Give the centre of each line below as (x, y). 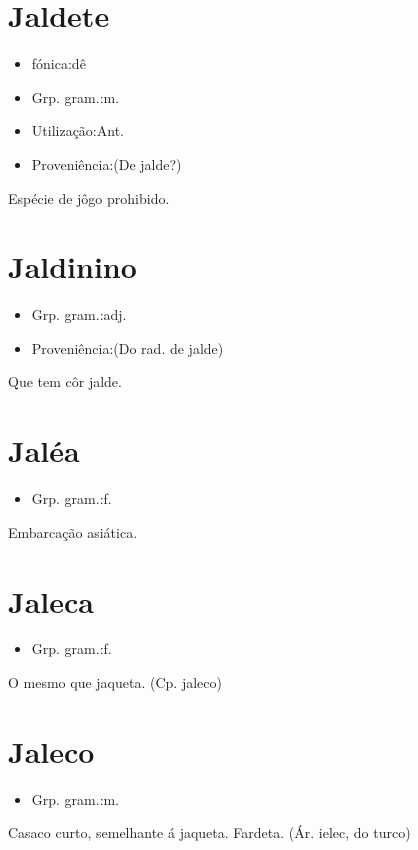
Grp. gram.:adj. (79, 314)
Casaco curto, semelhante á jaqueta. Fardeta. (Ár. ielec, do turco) (209, 832)
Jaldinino (72, 266)
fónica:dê (58, 63)
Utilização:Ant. (77, 130)
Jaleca (51, 600)
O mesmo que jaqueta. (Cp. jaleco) (115, 682)
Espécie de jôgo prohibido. (89, 197)
